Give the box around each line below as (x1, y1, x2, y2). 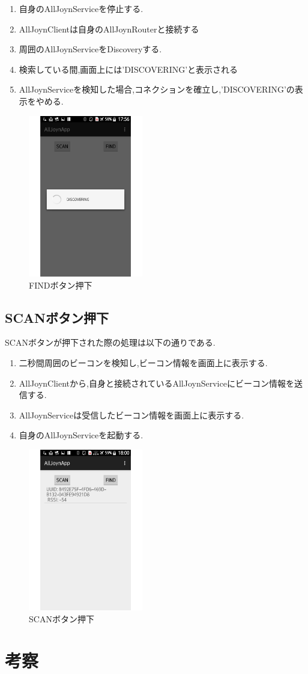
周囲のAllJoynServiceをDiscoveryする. (19, 43, 162, 55)
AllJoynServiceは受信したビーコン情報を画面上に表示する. (19, 408, 244, 421)
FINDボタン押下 (29, 278, 92, 291)
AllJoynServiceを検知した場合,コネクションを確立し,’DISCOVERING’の (19, 83, 295, 96)
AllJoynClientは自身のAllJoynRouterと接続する (19, 22, 199, 35)
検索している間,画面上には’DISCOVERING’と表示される (19, 63, 238, 75)
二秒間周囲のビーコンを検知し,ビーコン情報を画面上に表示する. (19, 356, 268, 369)
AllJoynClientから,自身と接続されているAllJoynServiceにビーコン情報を (19, 376, 294, 389)
